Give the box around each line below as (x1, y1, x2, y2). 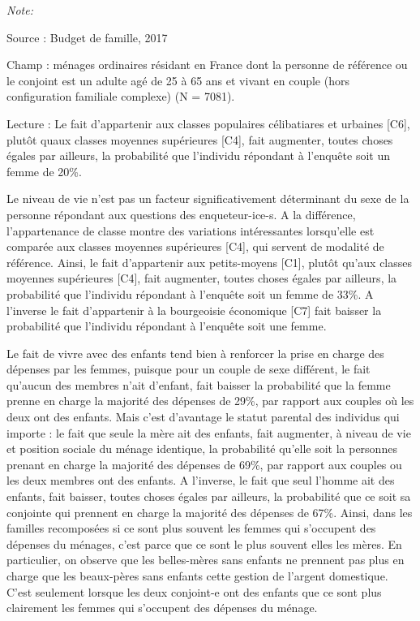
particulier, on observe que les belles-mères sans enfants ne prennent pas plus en (6, 551, 405, 568)
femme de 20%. (6, 162, 82, 179)
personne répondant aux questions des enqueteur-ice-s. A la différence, (6, 205, 356, 222)
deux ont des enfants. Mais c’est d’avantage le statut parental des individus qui (6, 408, 400, 425)
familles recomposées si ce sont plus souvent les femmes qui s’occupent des (6, 520, 376, 537)
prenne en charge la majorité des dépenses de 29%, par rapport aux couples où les (6, 392, 414, 409)
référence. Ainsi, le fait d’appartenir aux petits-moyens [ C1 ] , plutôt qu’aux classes (6, 253, 413, 270)
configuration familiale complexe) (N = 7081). (6, 88, 235, 105)
